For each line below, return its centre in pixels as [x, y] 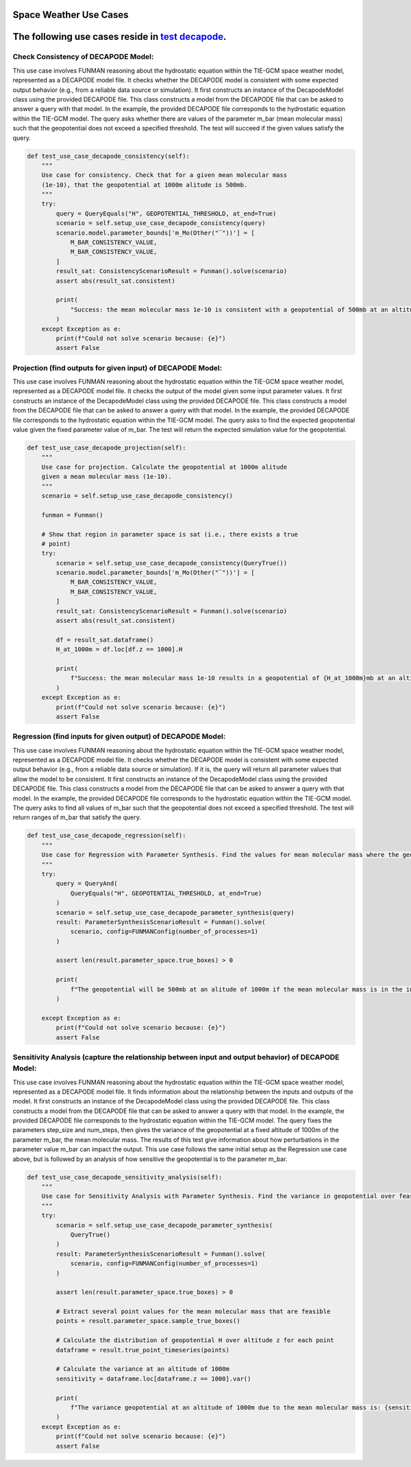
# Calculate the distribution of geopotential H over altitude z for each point [195, 1340]
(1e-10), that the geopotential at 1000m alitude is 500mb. [145, 185]
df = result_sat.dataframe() [105, 639]
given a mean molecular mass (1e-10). [107, 477]
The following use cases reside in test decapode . [120, 37]
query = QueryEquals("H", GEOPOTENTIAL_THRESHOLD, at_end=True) [166, 213]
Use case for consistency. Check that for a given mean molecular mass [164, 175]
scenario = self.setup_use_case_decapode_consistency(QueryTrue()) [172, 563]
